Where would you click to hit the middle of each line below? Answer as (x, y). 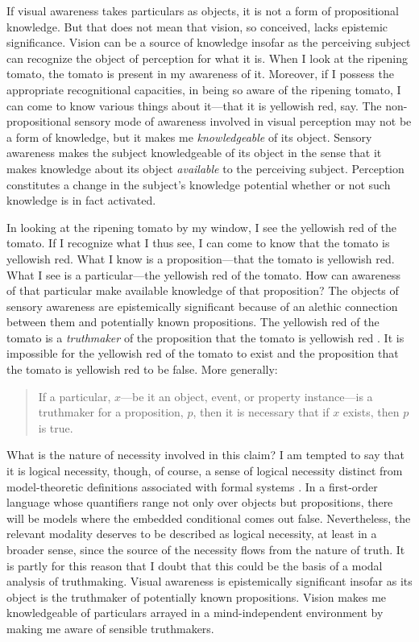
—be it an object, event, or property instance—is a (247, 396)
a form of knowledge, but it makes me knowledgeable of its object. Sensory (189, 137)
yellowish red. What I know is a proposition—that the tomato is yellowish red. (201, 258)
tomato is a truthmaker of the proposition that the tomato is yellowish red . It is (205, 337)
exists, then (371, 412)
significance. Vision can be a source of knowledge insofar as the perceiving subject (209, 42)
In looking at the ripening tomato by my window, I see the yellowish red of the (201, 227)
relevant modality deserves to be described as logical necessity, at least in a (192, 534)
